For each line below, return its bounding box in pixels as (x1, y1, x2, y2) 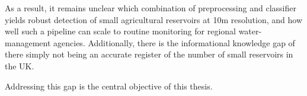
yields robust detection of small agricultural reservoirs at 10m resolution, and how (5, 13, 303, 25)
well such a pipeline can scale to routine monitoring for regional (5, 25, 236, 37)
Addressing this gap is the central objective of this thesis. (5, 79, 213, 92)
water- (238, 25, 262, 37)
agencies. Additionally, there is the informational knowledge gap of (53, 36, 295, 49)
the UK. (5, 59, 34, 72)
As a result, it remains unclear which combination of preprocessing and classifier (5, 2, 296, 14)
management (5, 36, 51, 49)
